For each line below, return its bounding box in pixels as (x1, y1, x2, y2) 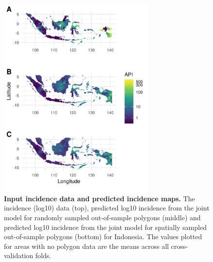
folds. (35, 250, 51, 261)
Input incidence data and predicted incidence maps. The (4, 193, 195, 203)
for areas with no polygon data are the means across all (4, 241, 169, 251)
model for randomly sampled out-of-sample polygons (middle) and (4, 212, 201, 222)
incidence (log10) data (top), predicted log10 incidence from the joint (4, 203, 210, 213)
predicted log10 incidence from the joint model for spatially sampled (4, 222, 207, 232)
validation (4, 250, 33, 261)
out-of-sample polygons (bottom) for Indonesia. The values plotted (4, 231, 202, 242)
